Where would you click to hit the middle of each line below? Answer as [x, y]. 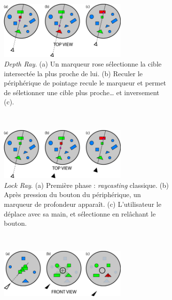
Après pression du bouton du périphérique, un [72, 194]
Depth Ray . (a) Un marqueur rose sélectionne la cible [83, 63]
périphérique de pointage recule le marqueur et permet [85, 83]
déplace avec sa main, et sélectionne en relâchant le [80, 213]
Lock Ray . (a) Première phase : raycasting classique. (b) [86, 185]
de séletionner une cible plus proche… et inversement [82, 92]
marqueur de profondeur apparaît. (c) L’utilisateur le [83, 204]
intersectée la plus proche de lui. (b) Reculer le [73, 73]
